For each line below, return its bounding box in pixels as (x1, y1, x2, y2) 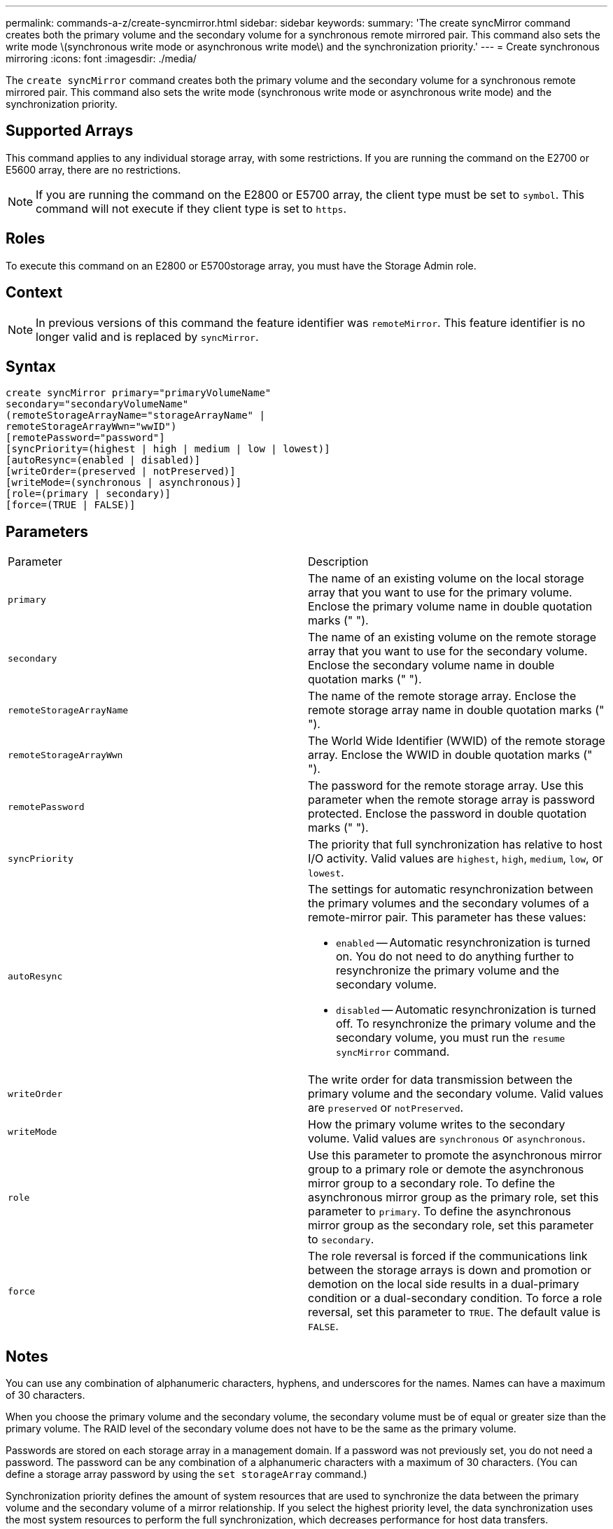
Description (308, 554, 369, 569)
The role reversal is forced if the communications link (308, 1249, 588, 1264)
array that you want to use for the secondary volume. (308, 644, 588, 659)
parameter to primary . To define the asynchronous (308, 1204, 571, 1219)
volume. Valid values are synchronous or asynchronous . (308, 1131, 586, 1146)
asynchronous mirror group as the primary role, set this (308, 1190, 599, 1205)
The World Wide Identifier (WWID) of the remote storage (308, 734, 605, 748)
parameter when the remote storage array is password (308, 793, 596, 807)
